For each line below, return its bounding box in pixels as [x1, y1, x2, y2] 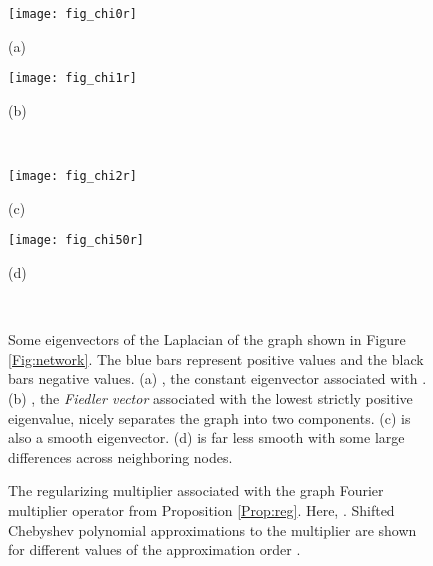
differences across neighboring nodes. [8, 446, 233, 467]
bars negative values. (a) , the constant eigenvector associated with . [8, 368, 427, 389]
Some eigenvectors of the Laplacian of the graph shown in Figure [8, 329, 406, 350]
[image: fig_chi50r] [8, 233, 145, 248]
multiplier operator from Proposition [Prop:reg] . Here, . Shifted [8, 499, 395, 520]
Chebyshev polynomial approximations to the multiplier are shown [8, 519, 417, 540]
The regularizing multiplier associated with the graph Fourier [8, 480, 384, 501]
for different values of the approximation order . [8, 539, 301, 560]
